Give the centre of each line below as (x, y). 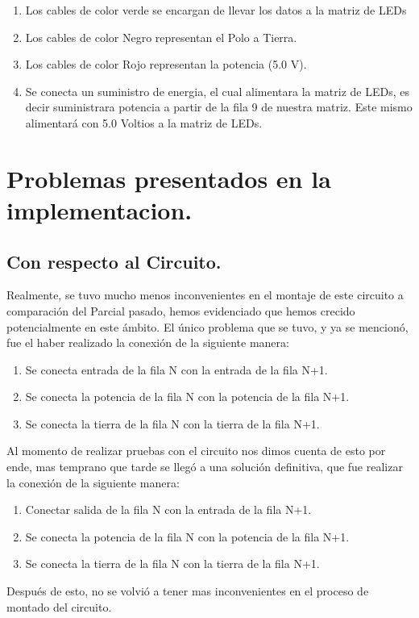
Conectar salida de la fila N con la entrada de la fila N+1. (168, 509)
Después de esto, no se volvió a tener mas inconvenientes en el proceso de (188, 591)
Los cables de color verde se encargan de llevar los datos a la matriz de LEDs (216, 10)
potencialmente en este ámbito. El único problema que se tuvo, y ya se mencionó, (207, 326)
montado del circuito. (59, 606)
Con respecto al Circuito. (114, 261)
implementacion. (100, 209)
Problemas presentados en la (169, 178)
